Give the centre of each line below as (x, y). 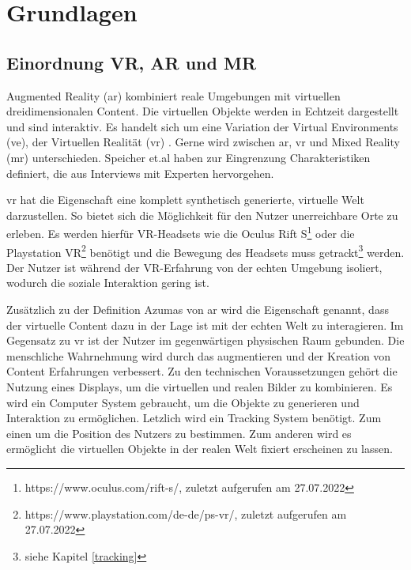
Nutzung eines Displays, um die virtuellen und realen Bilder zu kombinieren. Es (200, 386)
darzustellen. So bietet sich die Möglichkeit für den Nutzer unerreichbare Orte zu (202, 215)
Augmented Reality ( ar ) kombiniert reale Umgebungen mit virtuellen (173, 95)
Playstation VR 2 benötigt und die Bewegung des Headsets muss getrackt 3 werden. (205, 251)
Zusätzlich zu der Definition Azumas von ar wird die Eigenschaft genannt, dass (198, 310)
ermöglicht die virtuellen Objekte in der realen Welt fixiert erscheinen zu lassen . (200, 449)
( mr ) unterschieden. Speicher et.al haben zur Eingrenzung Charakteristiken (189, 157)
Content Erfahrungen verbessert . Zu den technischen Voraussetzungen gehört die (202, 371)
